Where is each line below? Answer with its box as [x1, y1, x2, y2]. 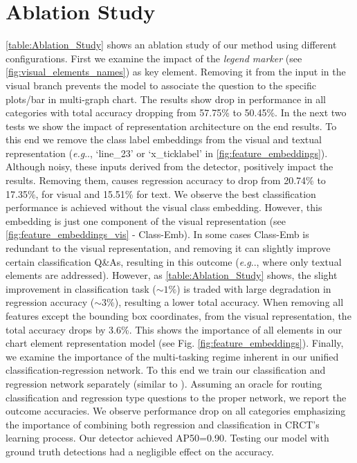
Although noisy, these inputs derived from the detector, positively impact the [6, 159, 333, 174]
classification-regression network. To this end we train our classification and [6, 363, 326, 377]
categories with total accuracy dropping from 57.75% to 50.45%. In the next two [6, 105, 347, 120]
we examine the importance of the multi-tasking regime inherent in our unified [6, 349, 339, 363]
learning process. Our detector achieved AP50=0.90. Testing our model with [6, 430, 329, 445]
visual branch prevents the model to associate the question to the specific [6, 78, 316, 92]
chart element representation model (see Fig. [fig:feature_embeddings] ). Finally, [6, 336, 344, 350]
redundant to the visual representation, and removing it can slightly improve [6, 241, 331, 255]
